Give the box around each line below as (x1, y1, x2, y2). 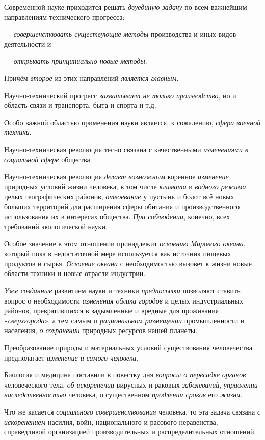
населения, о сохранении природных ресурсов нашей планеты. (4, 325, 198, 336)
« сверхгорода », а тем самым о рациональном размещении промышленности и (4, 315, 245, 325)
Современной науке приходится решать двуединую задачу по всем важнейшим (4, 2, 247, 12)
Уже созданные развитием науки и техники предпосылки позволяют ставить (4, 285, 241, 296)
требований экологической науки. (4, 221, 108, 232)
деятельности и (4, 38, 51, 49)
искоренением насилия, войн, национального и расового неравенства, (4, 416, 218, 427)
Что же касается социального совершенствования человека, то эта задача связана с (4, 406, 261, 417)
